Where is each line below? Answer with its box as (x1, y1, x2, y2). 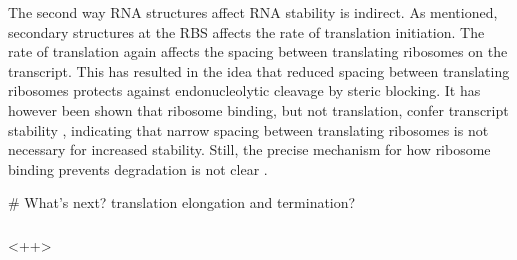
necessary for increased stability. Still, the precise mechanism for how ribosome (8, 139, 491, 160)
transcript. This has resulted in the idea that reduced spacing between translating (8, 60, 510, 81)
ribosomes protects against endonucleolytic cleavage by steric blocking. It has (8, 80, 481, 101)
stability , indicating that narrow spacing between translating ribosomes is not (8, 119, 489, 140)
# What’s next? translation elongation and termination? (8, 192, 356, 213)
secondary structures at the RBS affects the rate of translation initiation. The (8, 21, 485, 42)
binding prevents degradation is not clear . (8, 158, 268, 179)
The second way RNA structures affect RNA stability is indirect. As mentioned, (8, 2, 498, 22)
